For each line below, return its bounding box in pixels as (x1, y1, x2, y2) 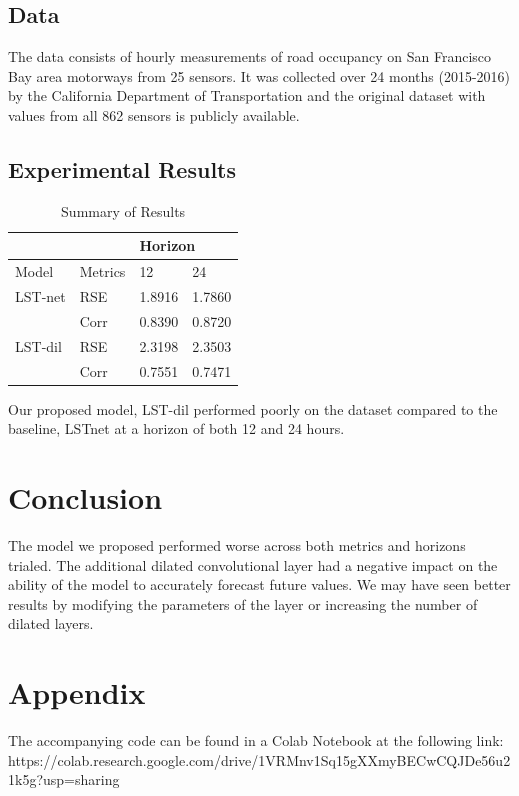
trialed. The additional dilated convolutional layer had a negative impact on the (8, 554, 498, 575)
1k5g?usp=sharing (8, 769, 120, 790)
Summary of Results (61, 200, 186, 221)
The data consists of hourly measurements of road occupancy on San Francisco (8, 46, 492, 67)
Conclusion (8, 477, 163, 518)
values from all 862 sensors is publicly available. (8, 104, 300, 125)
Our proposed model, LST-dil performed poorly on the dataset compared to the (8, 398, 498, 419)
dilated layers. (8, 613, 94, 634)
